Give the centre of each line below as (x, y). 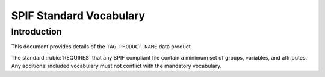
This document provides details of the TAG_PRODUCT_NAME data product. (102, 47)
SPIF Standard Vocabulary (78, 16)
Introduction (36, 32)
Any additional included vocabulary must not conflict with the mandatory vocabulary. (116, 66)
